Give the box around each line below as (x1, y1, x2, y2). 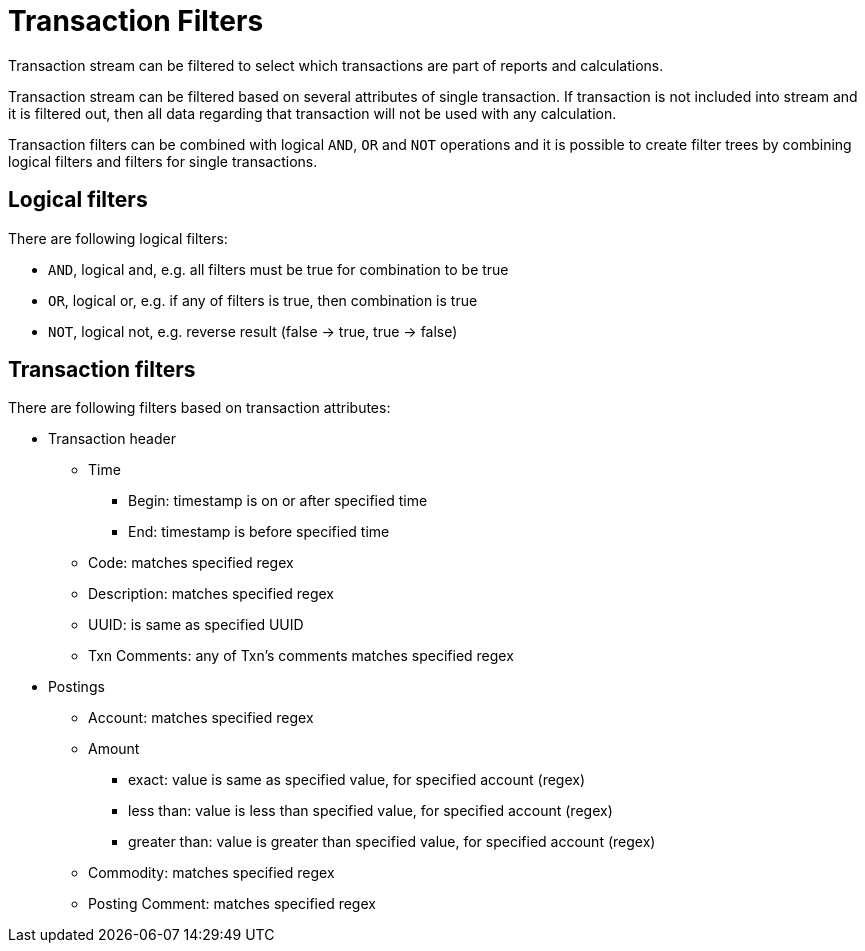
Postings (48, 678, 105, 696)
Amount (88, 740, 140, 758)
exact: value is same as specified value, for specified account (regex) (128, 771, 586, 789)
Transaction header (48, 430, 176, 448)
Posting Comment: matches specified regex (88, 895, 376, 913)
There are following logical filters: (8, 229, 228, 247)
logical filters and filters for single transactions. (8, 152, 318, 170)
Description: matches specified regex (88, 585, 334, 603)
